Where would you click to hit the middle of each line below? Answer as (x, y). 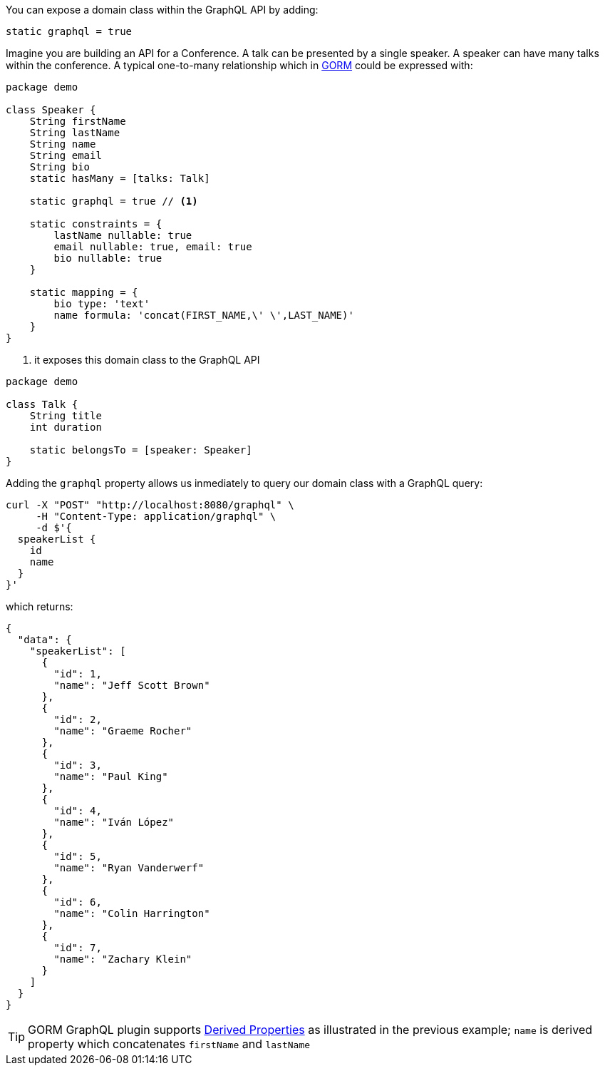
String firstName (78, 121)
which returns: (40, 606)
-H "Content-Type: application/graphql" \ (156, 516)
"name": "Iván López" (114, 822)
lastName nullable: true (123, 235)
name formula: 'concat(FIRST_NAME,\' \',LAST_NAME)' (204, 315)
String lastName (75, 133)
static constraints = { (96, 224)
